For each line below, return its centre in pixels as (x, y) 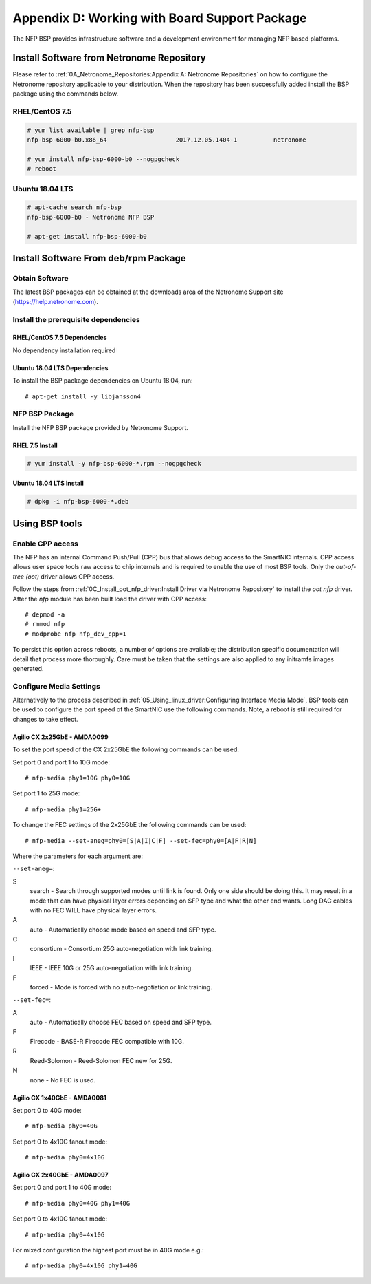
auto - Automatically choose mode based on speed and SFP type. (123, 930)
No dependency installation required (64, 350)
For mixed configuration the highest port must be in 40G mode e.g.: (108, 1250)
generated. (28, 668)
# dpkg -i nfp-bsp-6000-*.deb (78, 502)
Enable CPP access (45, 544)
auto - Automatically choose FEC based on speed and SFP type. (121, 1023)
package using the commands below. (66, 94)
